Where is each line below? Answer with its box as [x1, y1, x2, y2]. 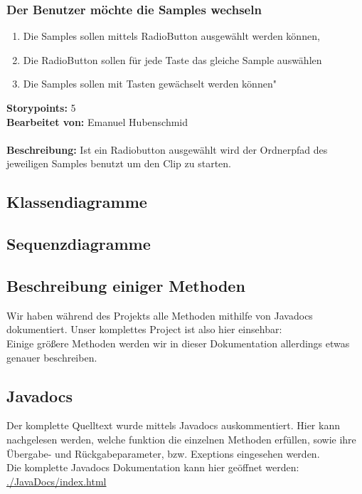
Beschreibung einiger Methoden [6, 274, 245, 296]
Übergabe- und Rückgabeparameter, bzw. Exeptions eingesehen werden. [6, 446, 320, 461]
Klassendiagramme [6, 191, 147, 213]
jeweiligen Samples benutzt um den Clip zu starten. [6, 156, 231, 171]
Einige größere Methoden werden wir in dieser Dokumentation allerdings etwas [6, 335, 350, 350]
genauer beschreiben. [6, 350, 97, 364]
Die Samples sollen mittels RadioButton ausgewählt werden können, [23, 28, 320, 43]
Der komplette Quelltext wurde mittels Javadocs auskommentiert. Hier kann [6, 418, 340, 433]
